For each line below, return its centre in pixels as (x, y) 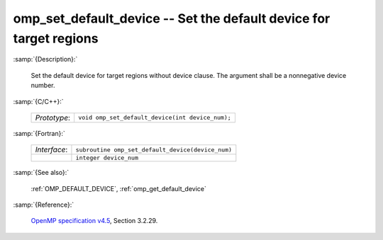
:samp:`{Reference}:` (44, 205)
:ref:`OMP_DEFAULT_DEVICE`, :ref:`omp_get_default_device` (119, 188)
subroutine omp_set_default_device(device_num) (154, 150)
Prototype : (53, 118)
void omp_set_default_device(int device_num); (155, 118)
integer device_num (107, 158)
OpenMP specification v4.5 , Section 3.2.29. (94, 221)
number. (43, 86)
